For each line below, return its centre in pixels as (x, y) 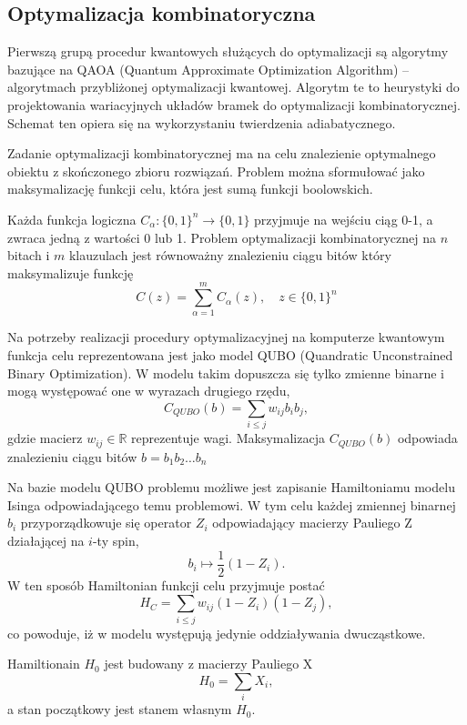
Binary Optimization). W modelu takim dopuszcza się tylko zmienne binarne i (226, 373)
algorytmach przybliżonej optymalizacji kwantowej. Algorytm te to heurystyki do (233, 87)
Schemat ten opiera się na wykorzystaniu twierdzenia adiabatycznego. (202, 122)
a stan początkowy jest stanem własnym (120, 709)
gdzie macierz (45, 438)
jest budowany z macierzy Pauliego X (208, 664)
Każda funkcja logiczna (72, 219)
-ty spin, (116, 540)
